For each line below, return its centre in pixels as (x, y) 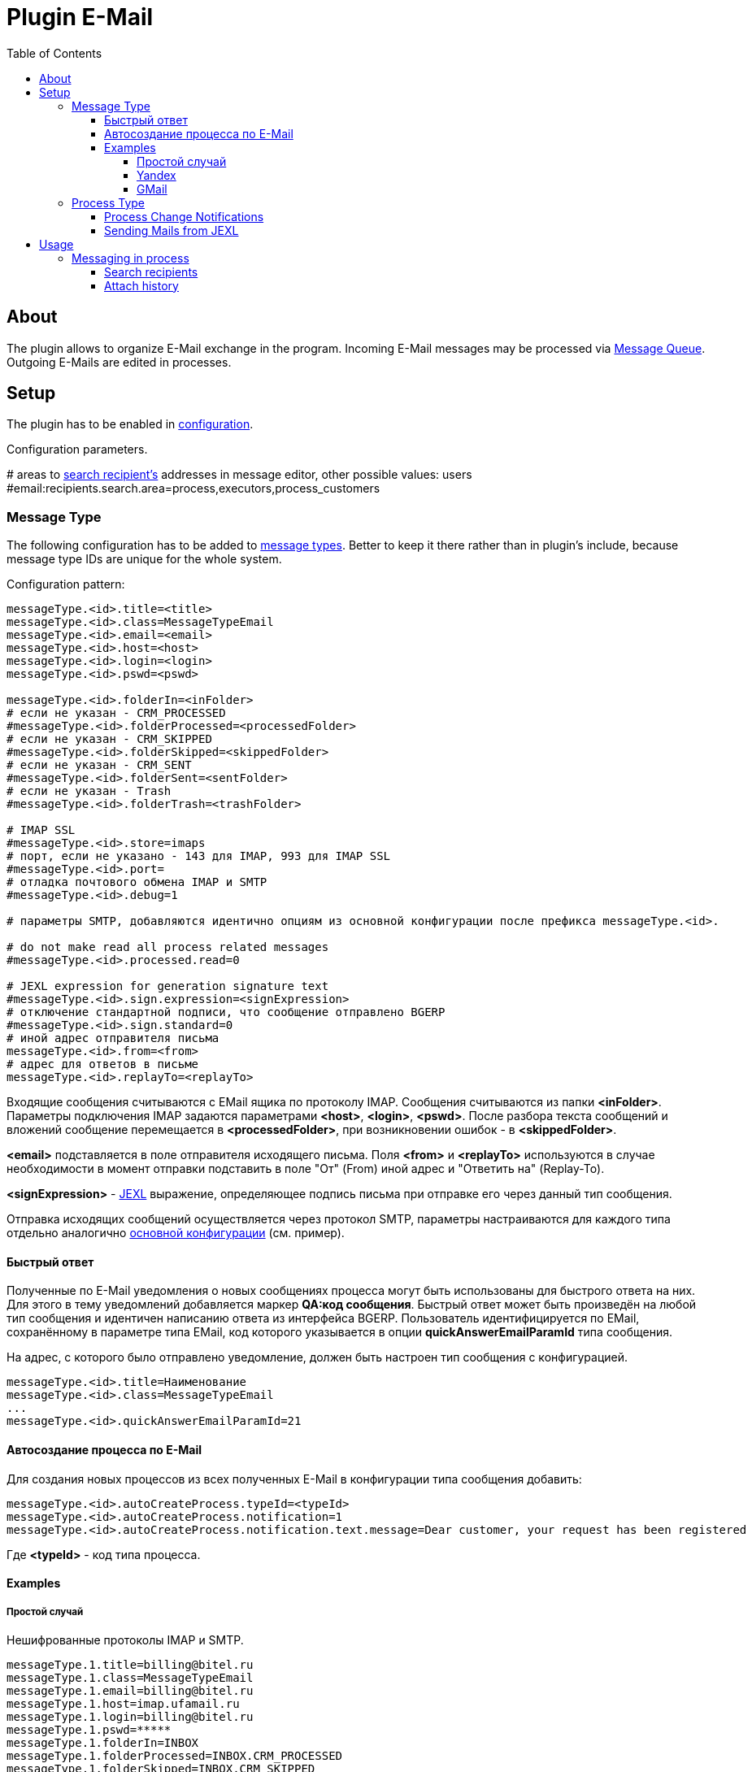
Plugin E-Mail (80, 17)
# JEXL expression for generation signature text (168, 986)
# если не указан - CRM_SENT (99, 765)
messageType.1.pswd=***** (89, 1730)
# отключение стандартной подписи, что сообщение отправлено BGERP (226, 1012)
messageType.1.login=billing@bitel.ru (130, 1717)
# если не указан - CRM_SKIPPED (109, 739)
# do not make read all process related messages (168, 947)
